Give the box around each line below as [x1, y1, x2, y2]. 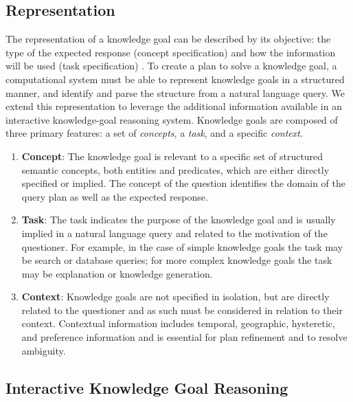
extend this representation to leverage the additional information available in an [5, 99, 342, 113]
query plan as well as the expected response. [21, 189, 208, 203]
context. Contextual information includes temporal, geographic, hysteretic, [21, 316, 335, 331]
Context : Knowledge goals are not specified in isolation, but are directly [21, 289, 330, 304]
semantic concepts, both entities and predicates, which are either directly [21, 162, 330, 177]
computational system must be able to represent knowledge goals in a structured [5, 71, 345, 86]
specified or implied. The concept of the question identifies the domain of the [21, 176, 346, 190]
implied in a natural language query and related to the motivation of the [21, 225, 328, 240]
